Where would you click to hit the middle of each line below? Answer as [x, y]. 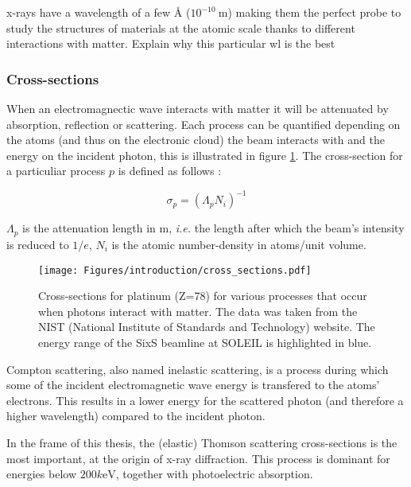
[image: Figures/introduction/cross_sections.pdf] [175, 270]
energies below [41, 474]
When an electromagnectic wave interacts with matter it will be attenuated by [198, 108]
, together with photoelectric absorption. [214, 474]
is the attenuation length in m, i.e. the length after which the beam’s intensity [213, 228]
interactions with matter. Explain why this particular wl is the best [171, 43]
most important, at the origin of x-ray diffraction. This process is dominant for [198, 458]
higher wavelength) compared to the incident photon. [136, 416]
